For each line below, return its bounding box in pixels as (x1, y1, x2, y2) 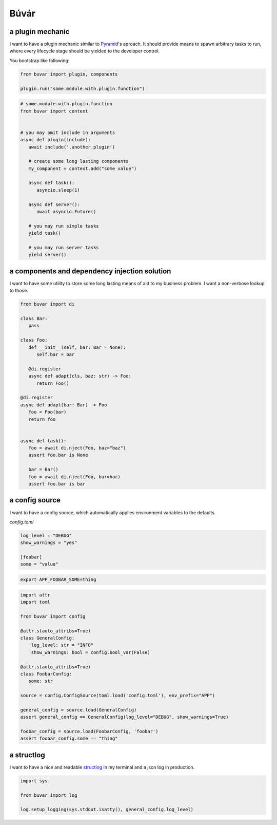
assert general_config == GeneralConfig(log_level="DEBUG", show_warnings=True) (20, 714, 229, 720)
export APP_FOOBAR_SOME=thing (20, 577, 96, 583)
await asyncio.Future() (36, 209, 96, 215)
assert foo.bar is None (28, 452, 88, 458)
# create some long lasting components (28, 158, 129, 164)
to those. (9, 288, 28, 294)
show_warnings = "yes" (20, 540, 77, 546)
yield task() (28, 230, 62, 236)
